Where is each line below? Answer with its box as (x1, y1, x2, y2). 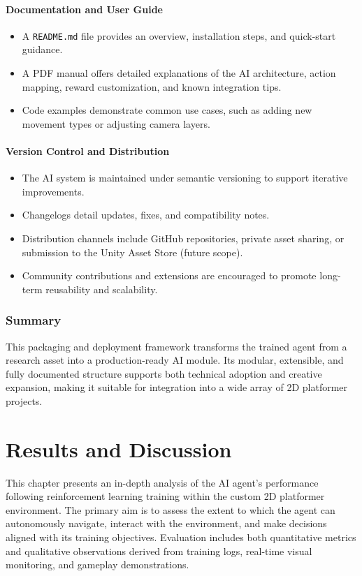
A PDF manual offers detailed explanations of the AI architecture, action (22, 66, 336, 80)
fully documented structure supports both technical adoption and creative (6, 366, 322, 381)
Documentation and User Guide (6, 1, 163, 16)
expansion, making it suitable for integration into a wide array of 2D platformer (6, 380, 348, 394)
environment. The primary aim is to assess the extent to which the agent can (6, 502, 335, 517)
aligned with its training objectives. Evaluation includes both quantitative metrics (6, 530, 356, 545)
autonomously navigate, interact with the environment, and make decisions (6, 516, 327, 531)
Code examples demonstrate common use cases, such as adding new (22, 103, 312, 117)
